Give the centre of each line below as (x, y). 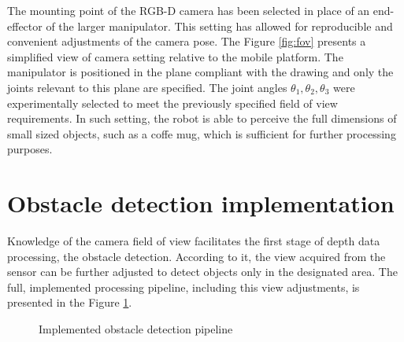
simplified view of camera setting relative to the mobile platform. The (175, 56)
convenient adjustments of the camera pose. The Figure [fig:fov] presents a (187, 41)
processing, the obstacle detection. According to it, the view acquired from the (196, 256)
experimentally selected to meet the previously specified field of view (172, 103)
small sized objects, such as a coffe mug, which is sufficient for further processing (202, 133)
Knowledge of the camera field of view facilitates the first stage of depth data (194, 241)
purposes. (30, 149)
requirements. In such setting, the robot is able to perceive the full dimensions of (202, 118)
